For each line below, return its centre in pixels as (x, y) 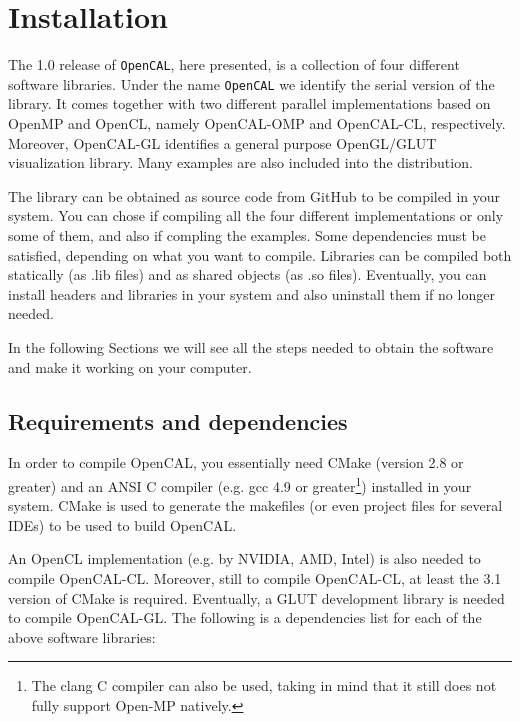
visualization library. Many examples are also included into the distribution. (240, 162)
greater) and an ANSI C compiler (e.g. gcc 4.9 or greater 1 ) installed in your (240, 484)
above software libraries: (82, 636)
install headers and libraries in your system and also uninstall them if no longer (251, 293)
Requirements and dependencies (178, 420)
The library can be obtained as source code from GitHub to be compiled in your (254, 195)
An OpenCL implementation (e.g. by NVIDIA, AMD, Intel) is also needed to (244, 558)
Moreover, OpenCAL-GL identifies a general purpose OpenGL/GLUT (222, 142)
